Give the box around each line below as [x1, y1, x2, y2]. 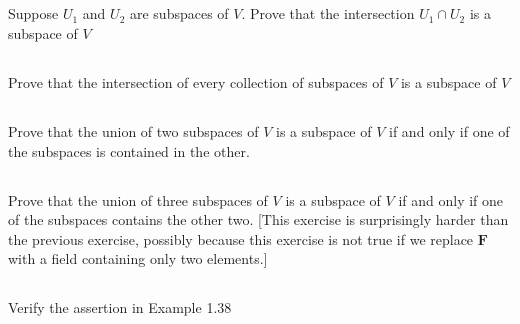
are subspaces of [129, 3, 229, 24]
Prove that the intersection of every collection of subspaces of [8, 71, 384, 92]
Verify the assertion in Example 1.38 [8, 297, 232, 318]
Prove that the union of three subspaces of [8, 189, 268, 210]
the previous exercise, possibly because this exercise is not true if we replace [8, 228, 474, 249]
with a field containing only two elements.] [8, 248, 268, 269]
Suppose [8, 3, 59, 24]
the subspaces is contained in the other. [8, 140, 250, 161]
